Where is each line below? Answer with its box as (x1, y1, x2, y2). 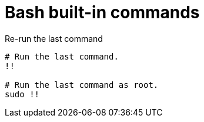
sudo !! (5, 89, 40, 99)
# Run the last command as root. (5, 80, 159, 90)
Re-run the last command (5, 33, 103, 44)
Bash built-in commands (5, 2, 200, 22)
